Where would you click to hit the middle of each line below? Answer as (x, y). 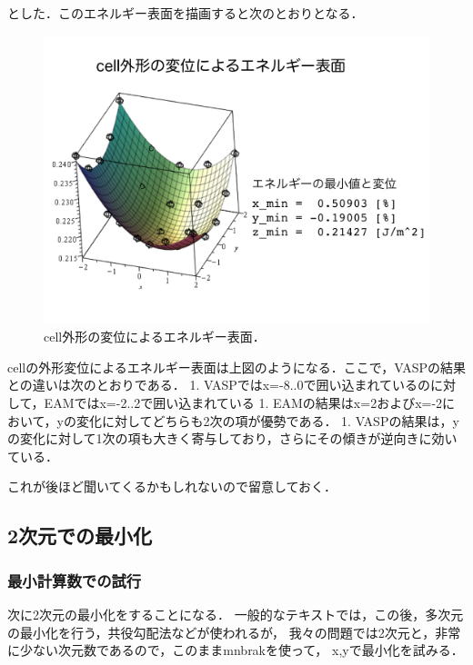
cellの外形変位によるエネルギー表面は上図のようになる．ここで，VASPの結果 (236, 367)
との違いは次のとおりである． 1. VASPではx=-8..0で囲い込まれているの (219, 385)
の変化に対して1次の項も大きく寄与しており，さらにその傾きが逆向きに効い (232, 438)
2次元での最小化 (80, 536)
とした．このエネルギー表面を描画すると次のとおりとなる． (186, 13)
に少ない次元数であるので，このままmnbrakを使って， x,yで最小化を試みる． (236, 650)
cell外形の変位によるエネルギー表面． (155, 337)
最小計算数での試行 (75, 580)
